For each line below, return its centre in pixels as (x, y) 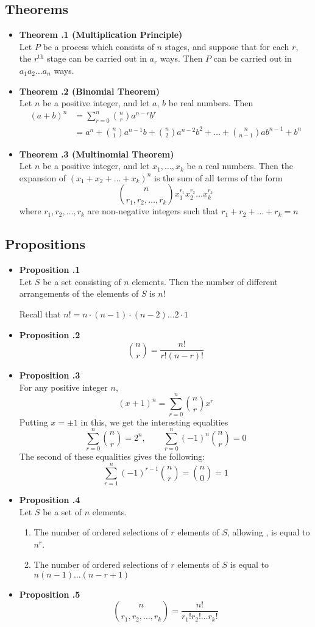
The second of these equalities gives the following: (112, 456)
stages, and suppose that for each (227, 46)
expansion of (43, 177)
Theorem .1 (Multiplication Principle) (101, 34)
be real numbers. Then (211, 103)
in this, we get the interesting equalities (154, 422)
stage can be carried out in (97, 58)
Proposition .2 (50, 334)
